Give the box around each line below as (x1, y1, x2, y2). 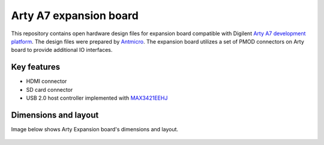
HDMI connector (26, 78, 67, 85)
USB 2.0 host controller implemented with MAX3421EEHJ (26, 94, 168, 101)
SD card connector (26, 86, 73, 93)
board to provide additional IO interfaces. (11, 47, 113, 54)
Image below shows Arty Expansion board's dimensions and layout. (11, 125, 179, 132)
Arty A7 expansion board (11, 9, 139, 22)
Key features (11, 62, 60, 72)
